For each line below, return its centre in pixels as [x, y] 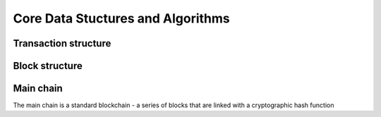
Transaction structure [62, 43]
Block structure [48, 66]
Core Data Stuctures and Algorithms [121, 18]
